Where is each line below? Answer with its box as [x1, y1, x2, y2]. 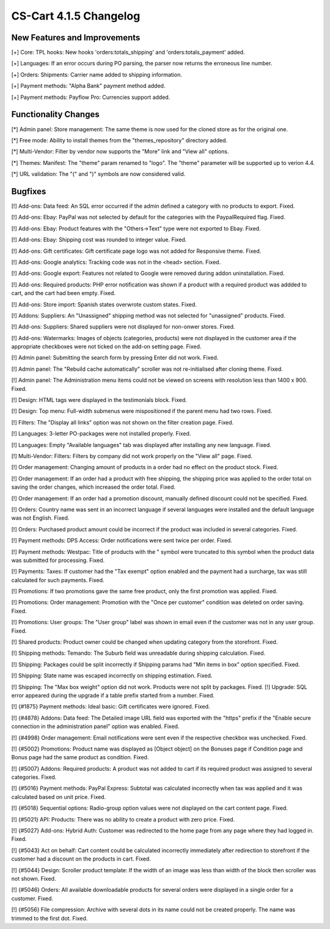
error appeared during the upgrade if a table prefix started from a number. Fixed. [11, 691, 215, 699]
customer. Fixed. [11, 895, 54, 902]
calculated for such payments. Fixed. [11, 576, 105, 583]
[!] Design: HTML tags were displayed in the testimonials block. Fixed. [11, 396, 188, 404]
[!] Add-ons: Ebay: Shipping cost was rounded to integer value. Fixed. [11, 236, 187, 244]
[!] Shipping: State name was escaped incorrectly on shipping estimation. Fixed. [11, 672, 213, 679]
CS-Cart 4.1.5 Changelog [11, 9, 141, 23]
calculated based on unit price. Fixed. [11, 793, 106, 800]
